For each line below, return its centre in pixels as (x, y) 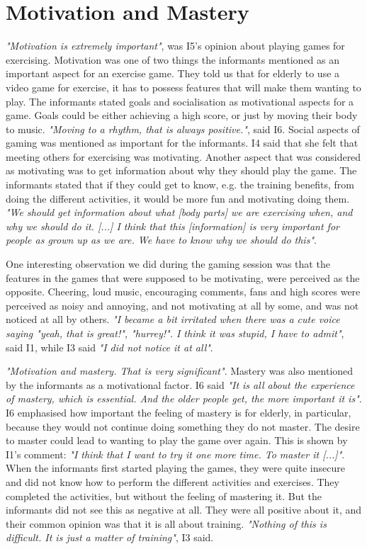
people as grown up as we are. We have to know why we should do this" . (161, 240)
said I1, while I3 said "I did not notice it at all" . (109, 347)
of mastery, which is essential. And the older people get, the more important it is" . (184, 398)
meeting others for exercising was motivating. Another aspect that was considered (183, 156)
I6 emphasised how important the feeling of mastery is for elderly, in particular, (179, 412)
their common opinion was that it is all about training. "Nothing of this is (166, 523)
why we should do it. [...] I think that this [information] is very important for (173, 226)
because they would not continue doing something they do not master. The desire (183, 426)
